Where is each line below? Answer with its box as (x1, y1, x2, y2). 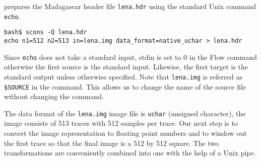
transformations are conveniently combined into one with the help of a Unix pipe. (4, 147, 256, 158)
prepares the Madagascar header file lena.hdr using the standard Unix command (4, 1, 256, 11)
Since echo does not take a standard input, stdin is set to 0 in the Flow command (4, 51, 257, 62)
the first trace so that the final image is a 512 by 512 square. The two (4, 137, 219, 148)
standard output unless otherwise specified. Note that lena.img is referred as (4, 71, 242, 82)
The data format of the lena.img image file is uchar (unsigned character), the (4, 108, 246, 118)
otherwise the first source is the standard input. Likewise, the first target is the (4, 61, 248, 72)
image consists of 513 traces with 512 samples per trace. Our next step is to (4, 118, 238, 128)
